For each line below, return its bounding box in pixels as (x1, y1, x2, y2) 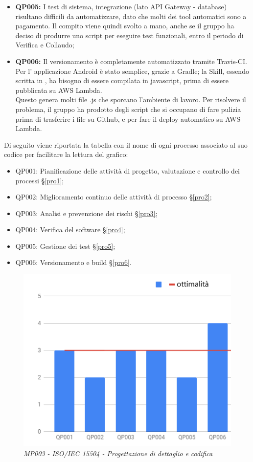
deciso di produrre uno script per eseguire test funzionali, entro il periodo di (15, 30, 244, 40)
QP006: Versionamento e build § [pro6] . (15, 257, 132, 267)
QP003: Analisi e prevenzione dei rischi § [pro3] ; (15, 208, 158, 218)
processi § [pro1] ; (15, 175, 64, 185)
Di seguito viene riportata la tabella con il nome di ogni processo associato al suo (4, 139, 248, 150)
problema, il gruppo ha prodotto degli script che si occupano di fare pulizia (15, 104, 241, 114)
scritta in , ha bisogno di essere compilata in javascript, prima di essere (15, 75, 229, 86)
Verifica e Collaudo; (15, 40, 74, 50)
